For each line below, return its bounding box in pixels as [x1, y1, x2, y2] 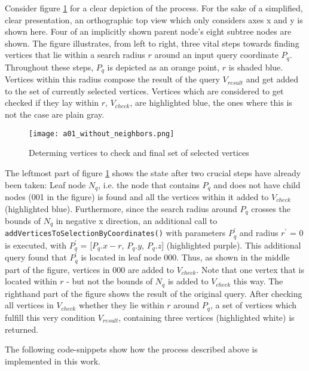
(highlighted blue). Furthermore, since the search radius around [5, 202, 237, 214]
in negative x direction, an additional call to [56, 214, 218, 226]
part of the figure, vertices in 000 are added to [5, 263, 174, 275]
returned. [5, 323, 39, 335]
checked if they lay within [5, 96, 99, 109]
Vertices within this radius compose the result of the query [5, 73, 220, 85]
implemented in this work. [5, 354, 100, 367]
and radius [239, 226, 279, 239]
